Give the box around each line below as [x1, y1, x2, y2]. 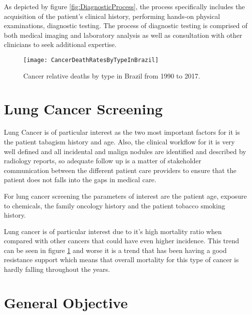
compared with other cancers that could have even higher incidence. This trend [4, 236, 239, 246]
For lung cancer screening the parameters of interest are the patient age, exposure [4, 190, 247, 201]
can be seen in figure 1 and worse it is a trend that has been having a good [4, 245, 227, 255]
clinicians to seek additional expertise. [4, 39, 117, 49]
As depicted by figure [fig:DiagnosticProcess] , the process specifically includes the [4, 1, 245, 11]
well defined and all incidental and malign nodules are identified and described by [4, 146, 247, 156]
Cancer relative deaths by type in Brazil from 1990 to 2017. [23, 70, 200, 80]
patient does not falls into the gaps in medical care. [4, 174, 157, 185]
